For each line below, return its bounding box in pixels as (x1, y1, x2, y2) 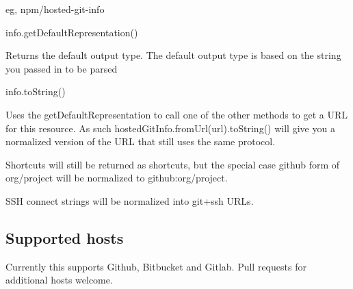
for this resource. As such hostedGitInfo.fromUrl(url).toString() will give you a (5, 121, 335, 135)
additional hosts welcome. (5, 273, 113, 287)
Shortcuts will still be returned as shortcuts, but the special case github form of (5, 157, 340, 171)
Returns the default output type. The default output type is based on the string (5, 48, 341, 62)
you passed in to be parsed (5, 61, 118, 75)
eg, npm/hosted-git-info (5, 2, 105, 16)
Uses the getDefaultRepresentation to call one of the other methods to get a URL (5, 107, 348, 121)
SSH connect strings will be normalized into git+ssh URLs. (5, 193, 254, 208)
